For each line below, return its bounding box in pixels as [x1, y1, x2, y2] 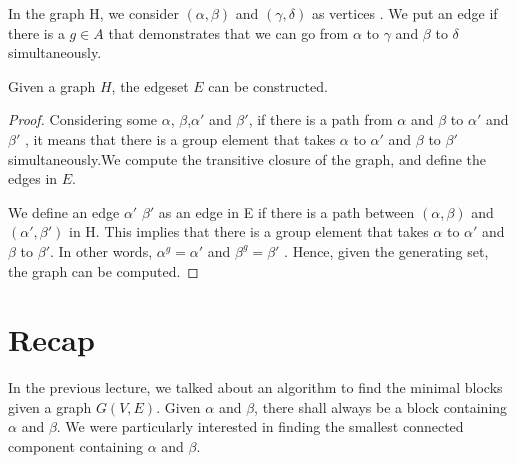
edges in [8, 168, 58, 189]
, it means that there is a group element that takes [24, 128, 336, 149]
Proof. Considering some [8, 109, 158, 130]
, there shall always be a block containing [254, 396, 508, 417]
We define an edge [8, 201, 120, 222]
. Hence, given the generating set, [284, 240, 489, 261]
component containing [8, 436, 143, 457]
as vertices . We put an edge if [311, 3, 498, 23]
